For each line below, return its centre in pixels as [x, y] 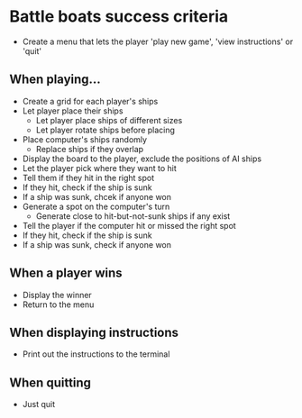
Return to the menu [58, 304]
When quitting [50, 382]
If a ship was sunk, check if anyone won [97, 244]
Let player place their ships [73, 111]
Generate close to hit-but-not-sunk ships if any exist [133, 216]
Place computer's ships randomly [84, 139]
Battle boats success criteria [119, 17]
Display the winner [57, 295]
